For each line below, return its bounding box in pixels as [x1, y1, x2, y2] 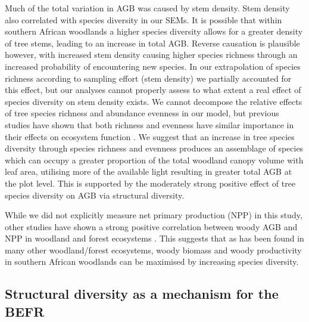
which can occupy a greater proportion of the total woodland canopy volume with [5, 153, 304, 166]
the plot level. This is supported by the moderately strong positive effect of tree [5, 177, 296, 189]
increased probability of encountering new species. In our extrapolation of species [5, 60, 301, 72]
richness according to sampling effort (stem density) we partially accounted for [5, 72, 292, 84]
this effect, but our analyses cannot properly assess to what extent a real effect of [5, 83, 301, 96]
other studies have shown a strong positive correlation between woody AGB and [5, 220, 298, 233]
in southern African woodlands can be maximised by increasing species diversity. [5, 255, 299, 268]
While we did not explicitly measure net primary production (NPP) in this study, [5, 209, 302, 221]
